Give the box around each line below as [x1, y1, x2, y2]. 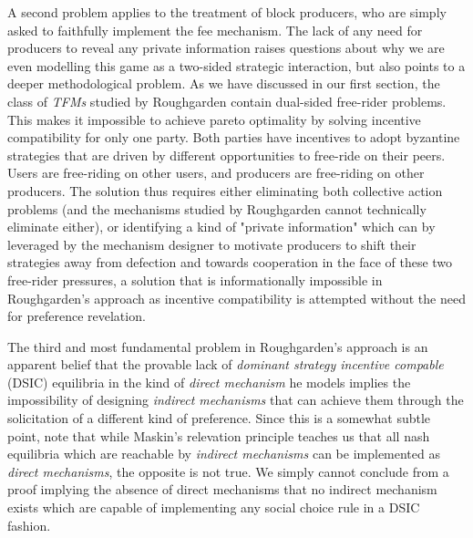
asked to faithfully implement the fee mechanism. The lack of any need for [7, 20, 423, 39]
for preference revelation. [7, 306, 146, 326]
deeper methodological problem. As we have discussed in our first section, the [7, 74, 440, 93]
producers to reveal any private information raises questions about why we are [7, 38, 445, 57]
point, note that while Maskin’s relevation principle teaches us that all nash [7, 426, 430, 445]
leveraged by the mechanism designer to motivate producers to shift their [7, 234, 416, 253]
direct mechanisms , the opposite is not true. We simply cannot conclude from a [7, 461, 449, 481]
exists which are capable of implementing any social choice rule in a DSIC [7, 498, 420, 517]
